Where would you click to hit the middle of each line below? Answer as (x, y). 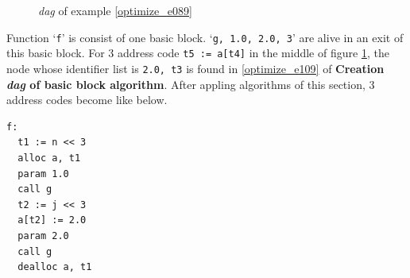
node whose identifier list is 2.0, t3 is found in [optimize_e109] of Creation (195, 68)
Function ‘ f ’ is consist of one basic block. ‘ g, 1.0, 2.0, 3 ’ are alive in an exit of (205, 37)
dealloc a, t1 (55, 267)
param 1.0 (43, 174)
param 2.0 (43, 236)
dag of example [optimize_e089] (115, 10)
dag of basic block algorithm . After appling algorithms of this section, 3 (191, 84)
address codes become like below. (87, 100)
